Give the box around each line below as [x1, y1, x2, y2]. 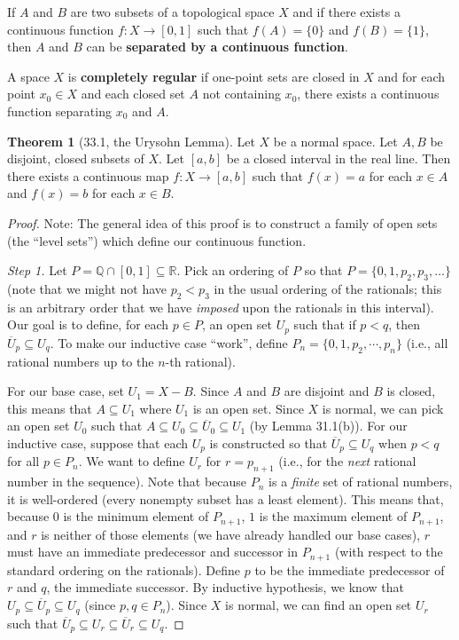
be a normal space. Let [273, 131, 398, 150]
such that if [293, 315, 356, 334]
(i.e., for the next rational [278, 452, 416, 470]
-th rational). [165, 352, 236, 370]
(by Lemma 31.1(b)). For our [249, 416, 408, 435]
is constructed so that [209, 433, 328, 452]
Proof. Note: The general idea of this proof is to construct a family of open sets [7, 213, 438, 232]
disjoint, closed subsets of [7, 149, 144, 168]
